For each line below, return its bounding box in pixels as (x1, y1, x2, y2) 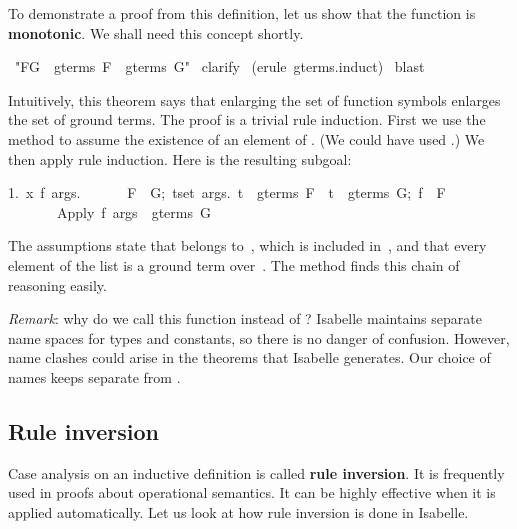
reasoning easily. (8, 274, 107, 295)
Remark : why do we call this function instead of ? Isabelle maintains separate (8, 308, 482, 329)
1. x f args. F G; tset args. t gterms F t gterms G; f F (8, 182, 446, 203)
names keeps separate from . (8, 366, 181, 387)
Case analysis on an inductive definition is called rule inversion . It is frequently (8, 462, 505, 483)
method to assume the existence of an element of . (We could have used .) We (8, 128, 485, 149)
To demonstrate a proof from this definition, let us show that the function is (8, 3, 476, 23)
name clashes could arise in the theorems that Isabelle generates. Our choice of (8, 347, 491, 368)
